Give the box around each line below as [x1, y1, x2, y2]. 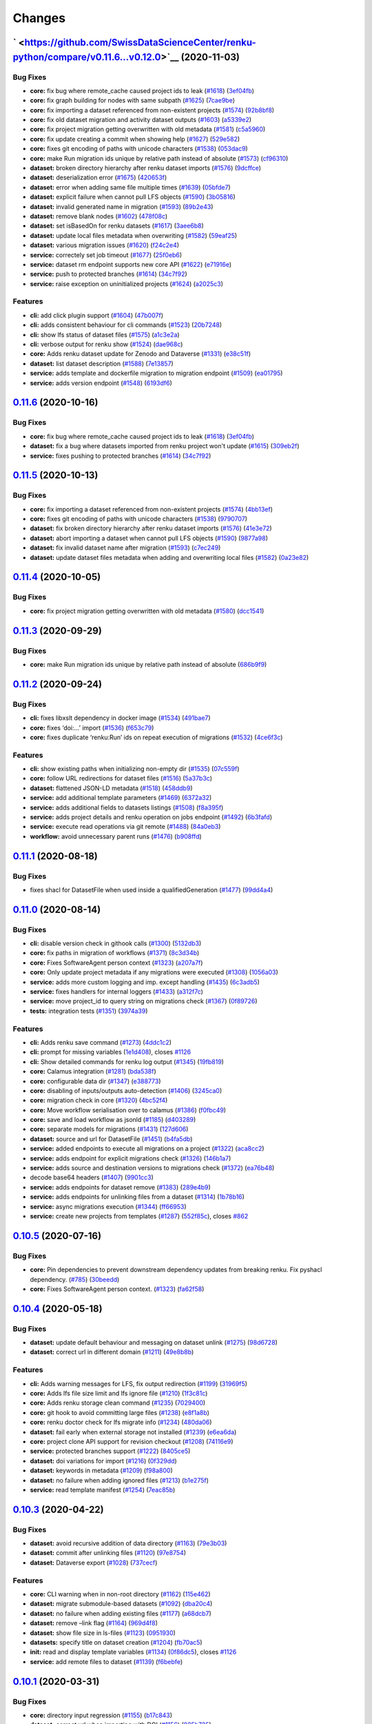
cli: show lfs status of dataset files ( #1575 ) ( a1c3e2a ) [30, 330, 180, 339]
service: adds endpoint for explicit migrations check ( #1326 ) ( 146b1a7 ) [30, 1154, 231, 1162]
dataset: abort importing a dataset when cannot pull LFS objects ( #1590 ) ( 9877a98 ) [30, 534, 269, 542]
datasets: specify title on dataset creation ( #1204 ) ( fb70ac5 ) [30, 1638, 203, 1646]
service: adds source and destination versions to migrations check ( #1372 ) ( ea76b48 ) [30, 1164, 275, 1172]
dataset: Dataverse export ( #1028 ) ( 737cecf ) [30, 1558, 158, 1567]
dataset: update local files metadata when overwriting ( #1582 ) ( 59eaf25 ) [30, 231, 238, 239]
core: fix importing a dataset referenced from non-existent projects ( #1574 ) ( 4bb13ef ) [30, 505, 273, 513]
